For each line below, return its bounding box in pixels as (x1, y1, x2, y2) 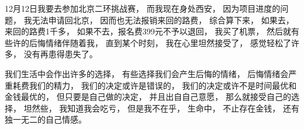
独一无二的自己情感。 (5, 113, 87, 125)
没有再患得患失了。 (23, 48, 98, 60)
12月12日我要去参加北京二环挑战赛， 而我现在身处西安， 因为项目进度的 (5, 2, 281, 14)
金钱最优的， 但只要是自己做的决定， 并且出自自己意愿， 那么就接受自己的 (5, 90, 291, 103)
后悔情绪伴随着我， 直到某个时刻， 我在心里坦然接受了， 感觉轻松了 (29, 36, 291, 48)
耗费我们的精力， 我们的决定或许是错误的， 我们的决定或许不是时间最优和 (12, 79, 297, 91)
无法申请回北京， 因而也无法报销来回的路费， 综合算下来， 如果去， (32, 13, 294, 26)
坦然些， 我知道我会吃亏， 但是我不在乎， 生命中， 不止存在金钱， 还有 (23, 102, 299, 114)
